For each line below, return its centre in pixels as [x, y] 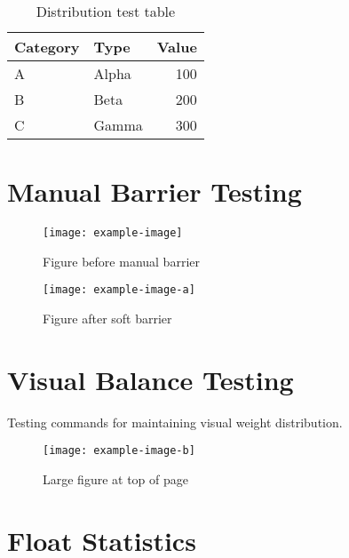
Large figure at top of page [115, 479]
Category [47, 47]
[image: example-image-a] [119, 290]
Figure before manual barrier [121, 261]
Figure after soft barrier [107, 319]
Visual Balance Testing [151, 379]
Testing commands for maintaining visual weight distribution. [175, 422]
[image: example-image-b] [119, 451]
